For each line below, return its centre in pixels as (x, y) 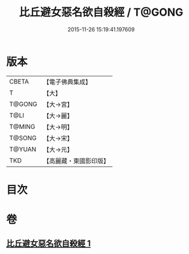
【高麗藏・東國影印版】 (76, 161)
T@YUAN (23, 149)
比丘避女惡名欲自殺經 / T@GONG (101, 12)
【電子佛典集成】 (67, 82)
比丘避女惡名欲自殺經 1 (49, 243)
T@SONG (23, 138)
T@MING (22, 126)
